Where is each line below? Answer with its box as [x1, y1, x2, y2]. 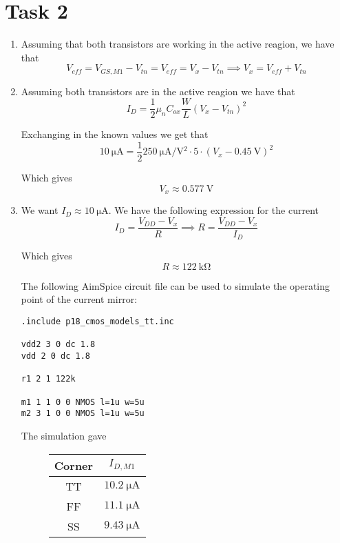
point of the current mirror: [21, 292, 138, 306]
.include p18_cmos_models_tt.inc [21, 317, 174, 327]
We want [21, 203, 59, 217]
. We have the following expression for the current [108, 203, 319, 217]
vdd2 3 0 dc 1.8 [21, 339, 96, 350]
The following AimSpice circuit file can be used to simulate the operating [21, 278, 330, 293]
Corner [54, 457, 94, 473]
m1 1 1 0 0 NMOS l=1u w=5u [21, 397, 145, 407]
